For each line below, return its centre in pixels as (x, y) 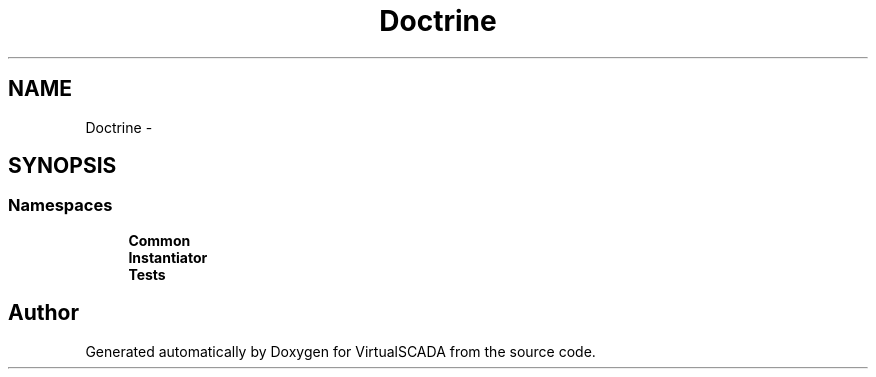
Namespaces (60, 205)
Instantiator (168, 257)
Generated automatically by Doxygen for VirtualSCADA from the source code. (340, 351)
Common (159, 240)
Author (43, 313)
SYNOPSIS (62, 166)
